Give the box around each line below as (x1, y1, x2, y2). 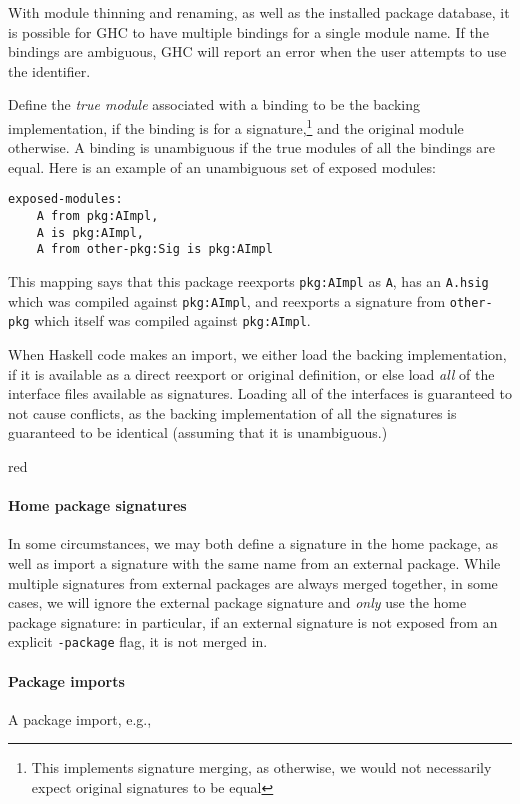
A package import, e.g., (8, 708, 152, 729)
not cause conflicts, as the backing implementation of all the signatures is (8, 402, 457, 423)
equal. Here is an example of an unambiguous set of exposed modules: (8, 156, 436, 177)
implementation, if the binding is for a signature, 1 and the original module (8, 114, 464, 138)
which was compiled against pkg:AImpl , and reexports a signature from (8, 290, 446, 311)
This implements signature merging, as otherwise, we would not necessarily (31, 757, 492, 778)
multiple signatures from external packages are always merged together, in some (8, 572, 498, 593)
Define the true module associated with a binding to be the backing (8, 94, 420, 115)
